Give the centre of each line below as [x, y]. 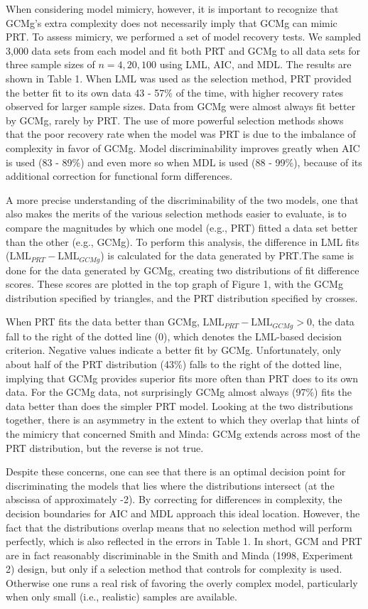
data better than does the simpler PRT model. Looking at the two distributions [179, 405]
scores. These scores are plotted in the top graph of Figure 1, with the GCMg [174, 284]
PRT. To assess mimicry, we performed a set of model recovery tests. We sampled [184, 37]
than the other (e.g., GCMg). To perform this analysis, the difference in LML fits [183, 241]
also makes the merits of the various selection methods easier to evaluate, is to [176, 214]
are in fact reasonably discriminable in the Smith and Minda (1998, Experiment [180, 555]
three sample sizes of [50, 64]
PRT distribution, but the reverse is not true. [105, 447]
